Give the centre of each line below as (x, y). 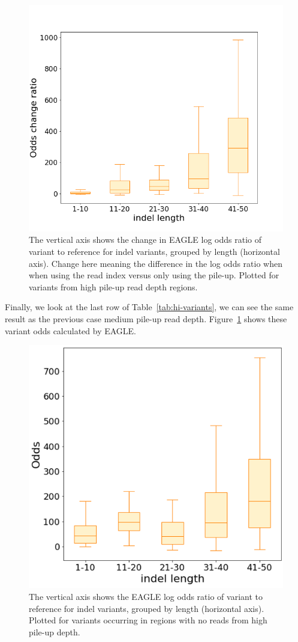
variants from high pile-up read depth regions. (113, 286)
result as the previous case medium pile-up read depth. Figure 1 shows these (146, 319)
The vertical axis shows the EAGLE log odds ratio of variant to (146, 596)
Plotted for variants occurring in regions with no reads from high (148, 620)
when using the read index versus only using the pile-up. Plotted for (154, 275)
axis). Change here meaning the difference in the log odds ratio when (156, 263)
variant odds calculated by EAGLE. (70, 330)
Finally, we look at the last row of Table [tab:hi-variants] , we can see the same (149, 307)
